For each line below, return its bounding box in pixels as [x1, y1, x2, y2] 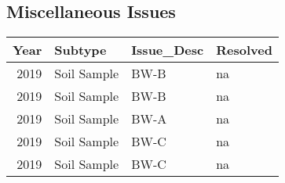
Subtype [54, 41, 107, 59]
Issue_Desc [131, 41, 204, 59]
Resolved [216, 41, 272, 59]
